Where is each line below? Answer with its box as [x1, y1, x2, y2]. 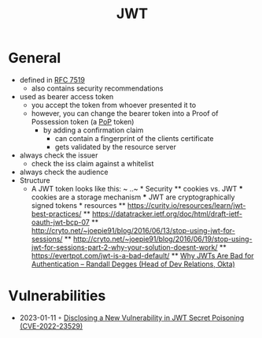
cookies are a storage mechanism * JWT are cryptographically [31, 192, 235, 202]
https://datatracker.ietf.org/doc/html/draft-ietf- [91, 209, 242, 218]
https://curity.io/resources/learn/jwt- [127, 200, 246, 210]
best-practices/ [31, 209, 82, 218]
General [8, 49, 61, 67]
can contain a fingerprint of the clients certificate [54, 133, 214, 143]
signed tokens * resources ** [31, 200, 126, 210]
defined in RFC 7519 [19, 75, 85, 84]
